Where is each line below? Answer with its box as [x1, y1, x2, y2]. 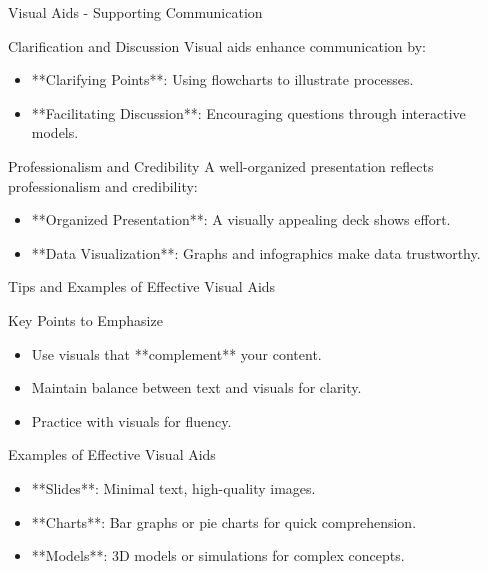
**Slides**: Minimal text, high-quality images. [31, 477, 316, 498]
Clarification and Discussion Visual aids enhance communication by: [8, 35, 426, 56]
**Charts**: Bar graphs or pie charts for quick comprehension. [31, 511, 417, 532]
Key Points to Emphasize [8, 309, 163, 330]
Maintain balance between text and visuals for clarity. [31, 377, 362, 398]
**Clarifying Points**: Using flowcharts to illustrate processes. [31, 69, 414, 90]
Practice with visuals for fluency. [31, 410, 232, 431]
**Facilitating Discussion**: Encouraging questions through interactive [31, 102, 466, 123]
